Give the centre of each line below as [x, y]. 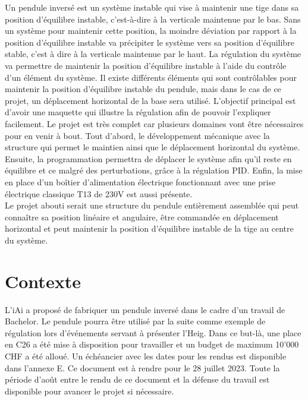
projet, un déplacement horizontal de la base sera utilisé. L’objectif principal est [150, 100]
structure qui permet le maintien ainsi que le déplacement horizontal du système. [153, 147]
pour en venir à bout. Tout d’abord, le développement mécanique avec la [137, 135]
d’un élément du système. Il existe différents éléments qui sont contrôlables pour [151, 77]
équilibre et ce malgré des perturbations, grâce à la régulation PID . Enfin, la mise [154, 170]
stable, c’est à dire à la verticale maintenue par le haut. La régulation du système [153, 54]
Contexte [43, 281]
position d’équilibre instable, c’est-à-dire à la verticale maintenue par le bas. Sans [153, 19]
